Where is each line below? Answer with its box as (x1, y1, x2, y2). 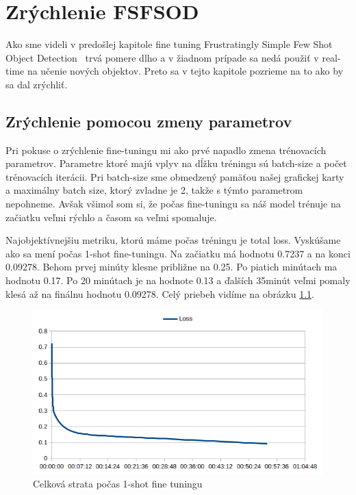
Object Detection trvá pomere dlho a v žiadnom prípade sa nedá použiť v (5, 50, 319, 64)
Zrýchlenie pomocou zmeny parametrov (5, 110, 292, 131)
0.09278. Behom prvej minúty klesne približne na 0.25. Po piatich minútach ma (5, 259, 338, 274)
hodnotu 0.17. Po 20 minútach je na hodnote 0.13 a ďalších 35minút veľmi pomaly (5, 273, 351, 288)
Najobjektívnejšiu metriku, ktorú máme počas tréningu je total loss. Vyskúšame (5, 233, 341, 247)
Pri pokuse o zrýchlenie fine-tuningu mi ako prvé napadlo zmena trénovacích (5, 142, 327, 157)
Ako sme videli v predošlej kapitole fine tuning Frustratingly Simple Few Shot (5, 37, 333, 51)
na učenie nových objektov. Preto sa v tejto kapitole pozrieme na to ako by (27, 64, 344, 78)
